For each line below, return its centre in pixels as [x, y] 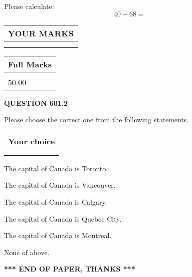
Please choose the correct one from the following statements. [96, 120]
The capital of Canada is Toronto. [56, 168]
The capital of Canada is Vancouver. [60, 185]
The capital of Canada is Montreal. [58, 235]
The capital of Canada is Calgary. [56, 201]
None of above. [27, 252]
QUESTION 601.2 [36, 103]
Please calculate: [29, 6]
